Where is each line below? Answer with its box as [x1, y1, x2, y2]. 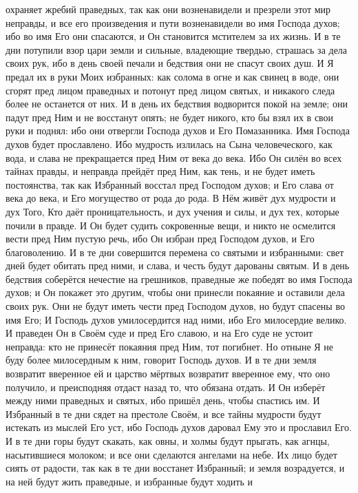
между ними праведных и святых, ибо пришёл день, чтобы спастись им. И [6, 393, 320, 408]
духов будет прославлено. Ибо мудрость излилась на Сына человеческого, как [6, 136, 333, 151]
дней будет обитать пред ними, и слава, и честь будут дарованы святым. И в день [6, 258, 350, 273]
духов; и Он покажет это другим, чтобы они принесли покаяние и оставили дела [6, 285, 345, 300]
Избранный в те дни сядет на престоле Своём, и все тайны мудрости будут [6, 406, 322, 421]
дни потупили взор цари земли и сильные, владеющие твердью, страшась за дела [6, 42, 348, 56]
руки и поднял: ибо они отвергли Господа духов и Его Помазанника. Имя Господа [6, 123, 350, 138]
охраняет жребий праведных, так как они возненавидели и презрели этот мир [6, 2, 331, 16]
